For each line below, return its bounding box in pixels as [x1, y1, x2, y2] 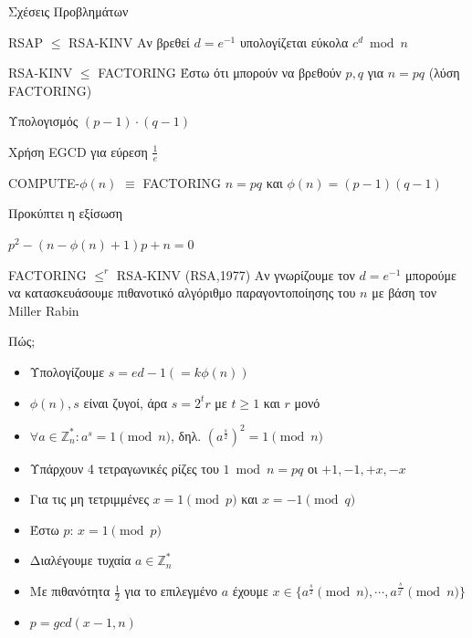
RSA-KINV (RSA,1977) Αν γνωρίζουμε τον [116, 265, 355, 284]
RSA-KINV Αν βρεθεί [68, 32, 190, 51]
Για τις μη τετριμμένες [29, 489, 149, 508]
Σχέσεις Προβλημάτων [8, 2, 129, 20]
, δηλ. [171, 425, 202, 445]
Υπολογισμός [8, 111, 79, 131]
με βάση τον [372, 283, 437, 302]
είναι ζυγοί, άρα [83, 392, 168, 412]
